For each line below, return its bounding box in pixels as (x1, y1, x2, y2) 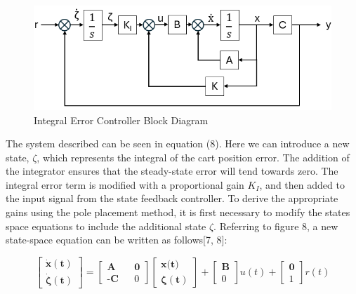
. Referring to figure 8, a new (213, 218, 338, 233)
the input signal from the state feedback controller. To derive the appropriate (6, 191, 338, 206)
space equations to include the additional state (6, 218, 206, 233)
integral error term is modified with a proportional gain (6, 177, 244, 192)
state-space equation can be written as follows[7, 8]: (6, 232, 228, 247)
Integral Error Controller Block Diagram (34, 112, 209, 127)
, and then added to (259, 177, 345, 192)
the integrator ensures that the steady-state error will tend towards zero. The (6, 163, 338, 178)
